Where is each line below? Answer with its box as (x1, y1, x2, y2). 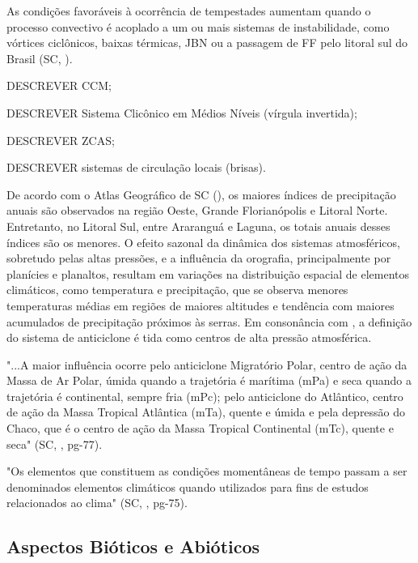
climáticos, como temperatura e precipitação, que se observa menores (6, 281, 348, 298)
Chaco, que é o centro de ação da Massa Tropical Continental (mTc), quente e (6, 420, 394, 437)
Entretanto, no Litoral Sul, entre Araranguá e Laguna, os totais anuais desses (6, 217, 391, 234)
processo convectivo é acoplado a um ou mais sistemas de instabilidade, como (6, 18, 390, 35)
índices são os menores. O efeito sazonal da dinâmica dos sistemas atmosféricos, (6, 233, 400, 250)
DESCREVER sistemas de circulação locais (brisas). (6, 159, 266, 176)
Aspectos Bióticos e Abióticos (6, 534, 260, 559)
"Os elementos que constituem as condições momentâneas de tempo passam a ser (6, 463, 407, 480)
